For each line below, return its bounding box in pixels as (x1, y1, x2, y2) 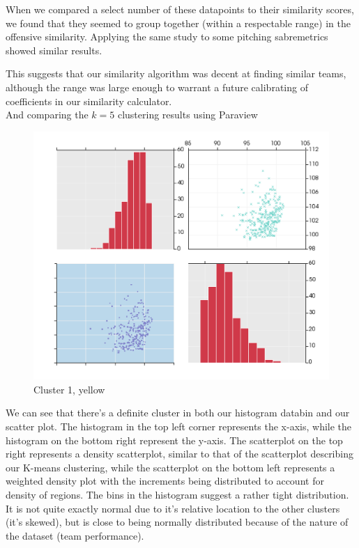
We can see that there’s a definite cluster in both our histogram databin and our (6, 405, 350, 420)
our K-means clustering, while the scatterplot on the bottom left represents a (6, 460, 335, 474)
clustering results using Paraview (117, 107, 258, 122)
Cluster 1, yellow (33, 382, 105, 396)
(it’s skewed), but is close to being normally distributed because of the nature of (6, 515, 349, 529)
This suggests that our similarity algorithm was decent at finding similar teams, (6, 66, 346, 81)
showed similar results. (6, 42, 102, 57)
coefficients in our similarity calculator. (6, 93, 172, 108)
